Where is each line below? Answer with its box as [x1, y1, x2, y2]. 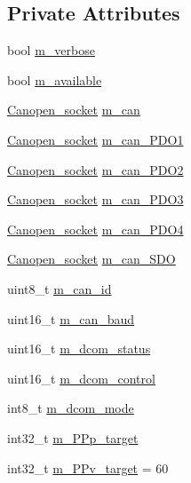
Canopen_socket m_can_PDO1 [7, 130, 184, 148]
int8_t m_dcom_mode [7, 399, 134, 417]
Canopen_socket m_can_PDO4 [7, 219, 184, 238]
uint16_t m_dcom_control [7, 368, 155, 387]
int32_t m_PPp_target [7, 428, 139, 447]
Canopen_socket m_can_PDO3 [7, 190, 184, 209]
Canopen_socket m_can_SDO [7, 249, 176, 268]
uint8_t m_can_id [7, 279, 112, 297]
